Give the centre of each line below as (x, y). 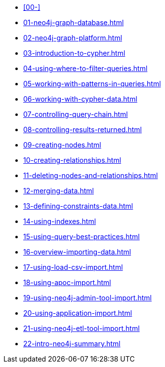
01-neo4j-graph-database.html (74, 22)
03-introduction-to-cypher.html (74, 53)
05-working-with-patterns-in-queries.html (92, 84)
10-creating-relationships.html (72, 160)
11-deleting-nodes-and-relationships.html (91, 175)
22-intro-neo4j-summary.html (72, 344)
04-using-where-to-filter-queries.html (85, 68)
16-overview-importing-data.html (77, 252)
